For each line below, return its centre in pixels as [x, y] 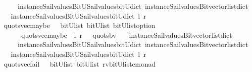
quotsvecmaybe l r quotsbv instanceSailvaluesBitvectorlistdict [126, 35]
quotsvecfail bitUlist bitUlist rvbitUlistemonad [80, 63]
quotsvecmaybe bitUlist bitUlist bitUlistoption [79, 25]
